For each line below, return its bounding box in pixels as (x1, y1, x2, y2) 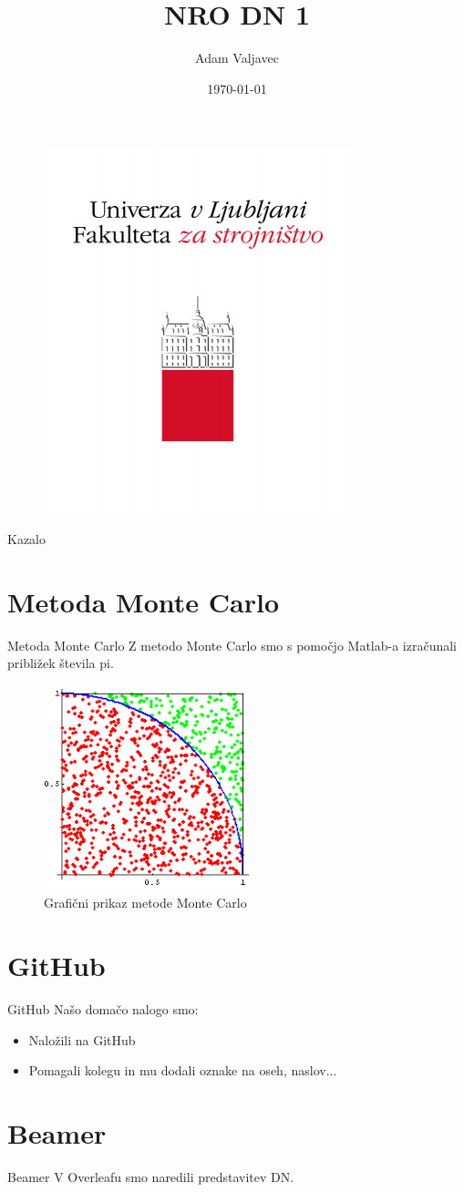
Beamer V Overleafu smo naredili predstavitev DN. (7, 1167, 294, 1187)
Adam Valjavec (195, 48, 279, 67)
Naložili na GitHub (28, 1030, 136, 1049)
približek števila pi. (7, 653, 114, 673)
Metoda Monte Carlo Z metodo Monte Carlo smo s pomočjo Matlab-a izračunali (7, 635, 457, 654)
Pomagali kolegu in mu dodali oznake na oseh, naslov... (28, 1061, 337, 1080)
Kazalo (7, 529, 46, 548)
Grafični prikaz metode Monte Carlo (44, 893, 247, 912)
